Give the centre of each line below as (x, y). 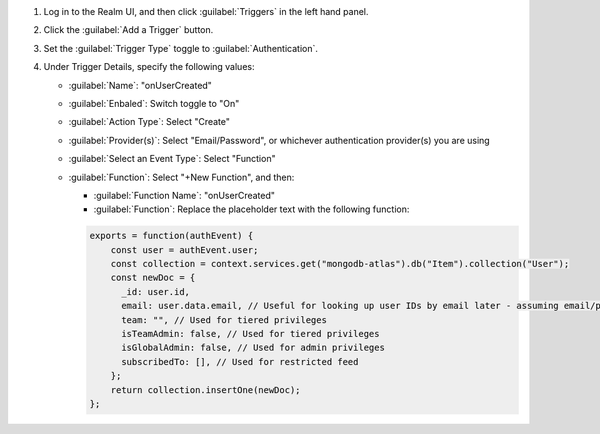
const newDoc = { (153, 278)
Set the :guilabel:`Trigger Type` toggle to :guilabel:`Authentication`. (181, 48)
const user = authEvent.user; (184, 249)
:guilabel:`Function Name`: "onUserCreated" (184, 195)
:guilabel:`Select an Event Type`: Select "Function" (172, 159)
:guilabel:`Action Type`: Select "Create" (149, 122)
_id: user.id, (155, 291)
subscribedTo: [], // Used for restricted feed (240, 361)
